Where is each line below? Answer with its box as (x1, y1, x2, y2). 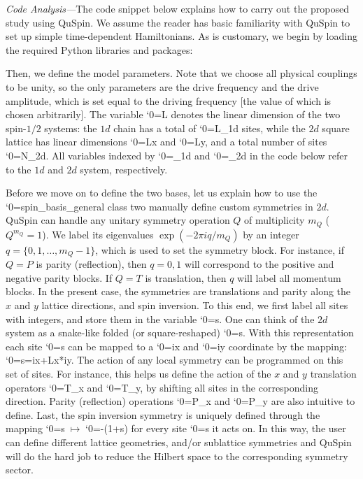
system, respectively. (80, 162, 168, 176)
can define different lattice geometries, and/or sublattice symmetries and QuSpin (6, 434, 352, 449)
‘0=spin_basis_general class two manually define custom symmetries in (6, 199, 313, 213)
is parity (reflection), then (36, 257, 147, 271)
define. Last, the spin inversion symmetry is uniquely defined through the (6, 407, 320, 422)
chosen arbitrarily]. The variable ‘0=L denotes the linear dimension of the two (6, 107, 341, 122)
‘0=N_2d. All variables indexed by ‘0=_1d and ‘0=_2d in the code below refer (6, 148, 348, 162)
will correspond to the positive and (184, 257, 334, 271)
